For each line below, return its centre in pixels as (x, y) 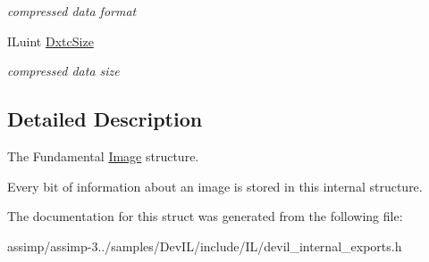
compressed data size (63, 71)
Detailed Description (105, 119)
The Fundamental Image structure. (103, 156)
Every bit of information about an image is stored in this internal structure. (215, 186)
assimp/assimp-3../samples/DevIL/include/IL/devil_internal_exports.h (205, 246)
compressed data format (72, 11)
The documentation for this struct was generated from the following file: (205, 216)
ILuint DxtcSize (50, 41)
